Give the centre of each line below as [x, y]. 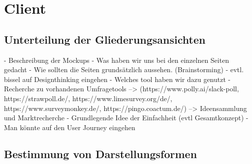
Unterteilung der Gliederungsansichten [105, 39]
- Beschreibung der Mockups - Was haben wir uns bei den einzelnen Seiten [117, 60]
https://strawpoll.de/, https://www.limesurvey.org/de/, [88, 98]
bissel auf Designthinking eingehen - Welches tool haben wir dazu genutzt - [117, 79]
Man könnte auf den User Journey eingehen [70, 127]
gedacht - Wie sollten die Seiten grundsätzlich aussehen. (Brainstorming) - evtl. [124, 69]
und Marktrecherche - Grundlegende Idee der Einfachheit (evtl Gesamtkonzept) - [126, 118]
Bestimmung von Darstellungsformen [101, 153]
